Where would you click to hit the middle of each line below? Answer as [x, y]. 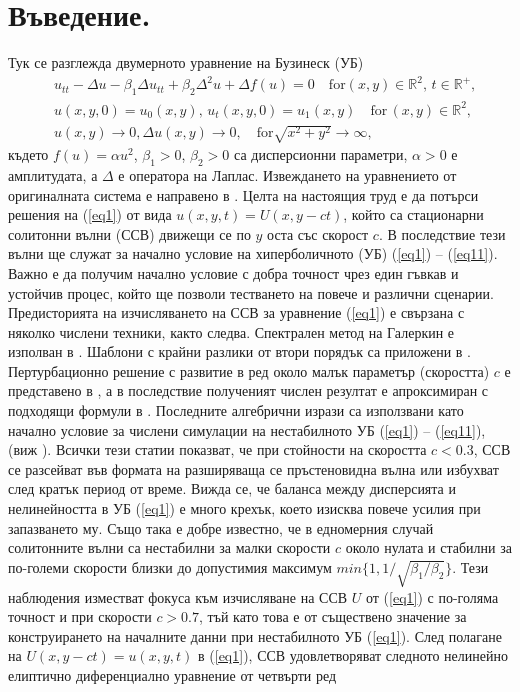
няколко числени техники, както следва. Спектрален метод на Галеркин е [231, 331]
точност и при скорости [80, 616]
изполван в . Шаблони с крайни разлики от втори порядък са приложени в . [240, 351]
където [28, 154]
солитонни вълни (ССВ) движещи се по [129, 233]
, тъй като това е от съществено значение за [333, 616]
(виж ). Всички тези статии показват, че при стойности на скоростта [217, 449]
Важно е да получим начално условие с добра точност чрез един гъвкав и [233, 272]
